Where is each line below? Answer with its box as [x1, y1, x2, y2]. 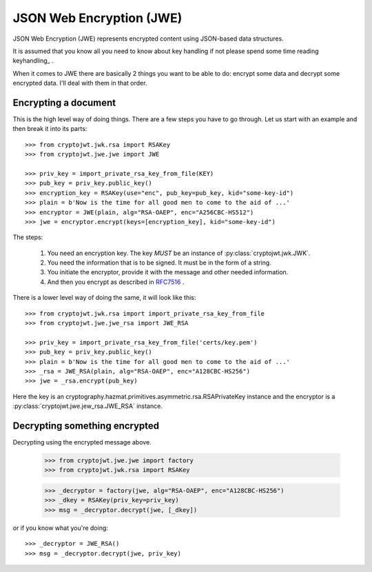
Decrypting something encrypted [12, 420, 160, 431]
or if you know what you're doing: [12, 524, 108, 532]
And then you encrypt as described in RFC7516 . [47, 278, 185, 286]
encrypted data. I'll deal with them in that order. [12, 79, 147, 88]
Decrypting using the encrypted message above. [12, 438, 152, 447]
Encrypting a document [12, 96, 116, 108]
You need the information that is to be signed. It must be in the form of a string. [47, 258, 271, 267]
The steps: [12, 233, 43, 241]
